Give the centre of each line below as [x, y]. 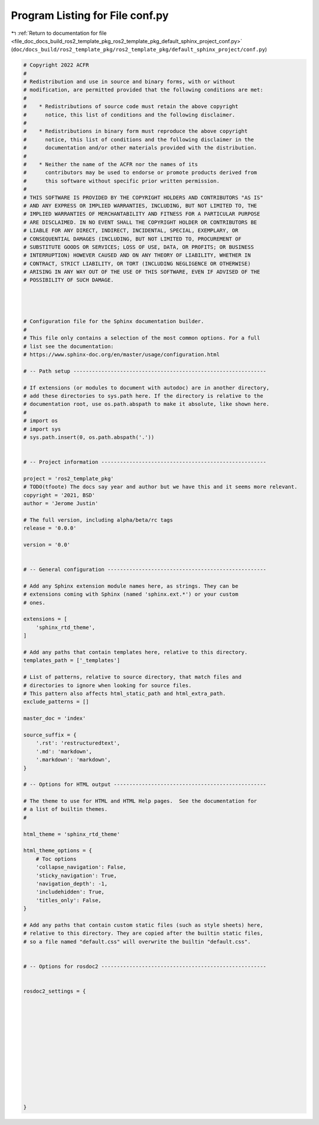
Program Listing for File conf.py [90, 15]
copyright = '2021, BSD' [59, 495]
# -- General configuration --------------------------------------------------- [145, 570]
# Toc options [56, 859]
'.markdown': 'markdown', [73, 760]
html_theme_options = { [58, 851]
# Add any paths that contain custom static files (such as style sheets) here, [143, 925]
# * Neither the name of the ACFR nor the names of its [110, 165]
